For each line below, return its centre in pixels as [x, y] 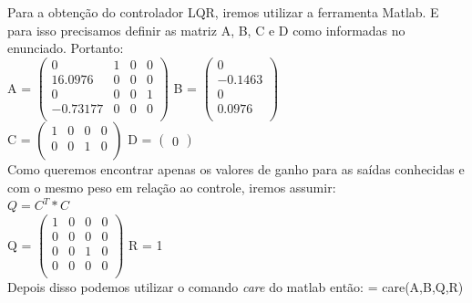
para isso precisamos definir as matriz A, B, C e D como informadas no [206, 30]
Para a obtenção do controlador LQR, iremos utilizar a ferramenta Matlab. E [223, 12]
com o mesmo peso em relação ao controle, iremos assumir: [172, 187]
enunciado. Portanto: [66, 48]
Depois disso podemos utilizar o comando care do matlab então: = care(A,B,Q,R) [236, 287]
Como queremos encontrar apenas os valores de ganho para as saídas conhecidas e [236, 169]
